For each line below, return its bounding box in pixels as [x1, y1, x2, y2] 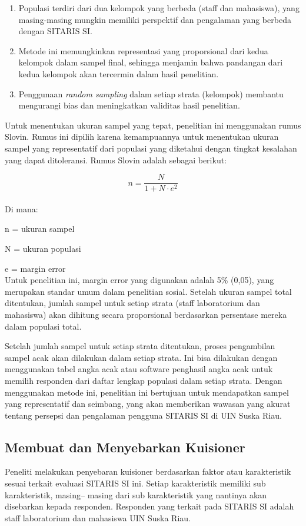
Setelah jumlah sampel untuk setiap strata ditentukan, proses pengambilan [5, 340, 275, 352]
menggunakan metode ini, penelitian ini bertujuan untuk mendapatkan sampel [5, 386, 289, 398]
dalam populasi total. [5, 320, 82, 332]
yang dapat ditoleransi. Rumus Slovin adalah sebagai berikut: [5, 153, 227, 166]
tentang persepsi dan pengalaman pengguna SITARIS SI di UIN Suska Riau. [5, 409, 282, 421]
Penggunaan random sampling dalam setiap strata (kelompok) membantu [18, 87, 284, 100]
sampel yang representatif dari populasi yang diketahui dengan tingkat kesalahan [5, 142, 297, 154]
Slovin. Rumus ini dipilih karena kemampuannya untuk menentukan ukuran [5, 130, 279, 143]
